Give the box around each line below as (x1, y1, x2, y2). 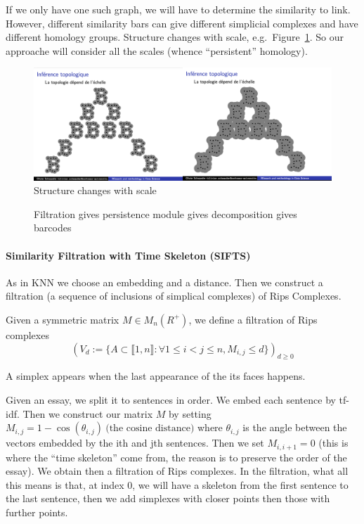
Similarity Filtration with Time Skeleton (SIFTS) (6, 248, 251, 262)
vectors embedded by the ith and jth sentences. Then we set (6, 435, 264, 450)
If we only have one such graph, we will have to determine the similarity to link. (6, 2, 351, 16)
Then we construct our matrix (22, 406, 153, 421)
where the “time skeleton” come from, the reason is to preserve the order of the (6, 449, 347, 464)
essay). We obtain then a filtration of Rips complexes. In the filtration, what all (6, 464, 349, 478)
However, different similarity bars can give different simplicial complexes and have (6, 15, 358, 30)
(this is (318, 435, 349, 450)
